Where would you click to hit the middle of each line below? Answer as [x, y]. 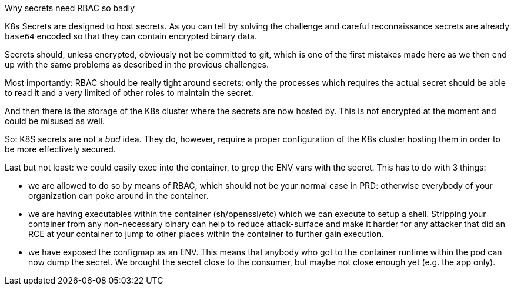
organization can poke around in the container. [119, 196]
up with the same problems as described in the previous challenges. [137, 64]
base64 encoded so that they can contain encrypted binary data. [131, 36]
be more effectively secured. [60, 149]
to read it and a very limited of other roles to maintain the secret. [129, 93]
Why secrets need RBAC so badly [70, 8]
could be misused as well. [55, 121]
